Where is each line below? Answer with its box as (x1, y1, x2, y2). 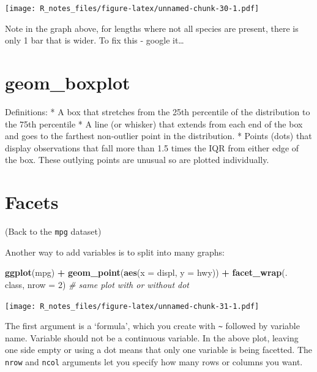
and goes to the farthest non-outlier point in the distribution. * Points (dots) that (5, 129, 312, 142)
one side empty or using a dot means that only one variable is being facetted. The (5, 343, 313, 356)
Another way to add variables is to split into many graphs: (5, 245, 225, 258)
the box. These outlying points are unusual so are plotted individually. (5, 153, 269, 166)
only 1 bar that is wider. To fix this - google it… (5, 34, 184, 47)
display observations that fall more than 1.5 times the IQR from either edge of (5, 141, 299, 154)
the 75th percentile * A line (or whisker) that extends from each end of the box (5, 117, 303, 130)
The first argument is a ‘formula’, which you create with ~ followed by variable (5, 319, 300, 332)
